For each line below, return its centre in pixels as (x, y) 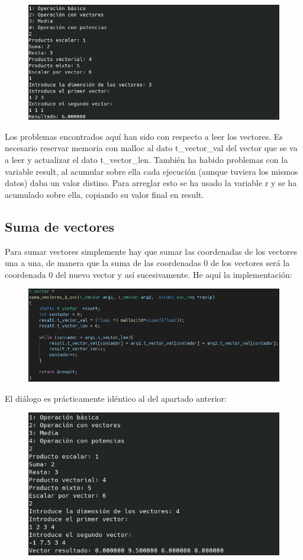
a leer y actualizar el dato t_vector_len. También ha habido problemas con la (146, 160)
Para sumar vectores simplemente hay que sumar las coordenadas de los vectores (151, 251)
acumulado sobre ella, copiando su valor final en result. (104, 194)
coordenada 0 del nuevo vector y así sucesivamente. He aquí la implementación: (149, 274)
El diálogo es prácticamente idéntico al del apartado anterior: (116, 398)
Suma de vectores (60, 226)
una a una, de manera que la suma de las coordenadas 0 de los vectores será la (147, 263)
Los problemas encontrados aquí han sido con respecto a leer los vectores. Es (144, 136)
